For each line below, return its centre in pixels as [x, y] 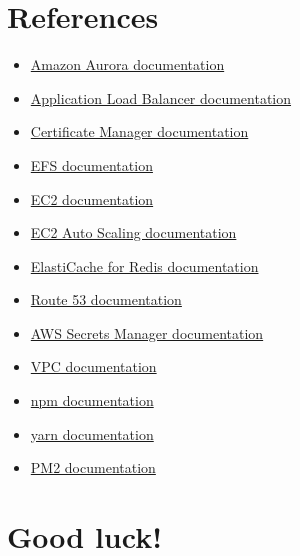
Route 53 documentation [106, 299]
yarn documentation [92, 433]
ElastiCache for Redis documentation [144, 265]
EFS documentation [91, 164]
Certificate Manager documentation [139, 131]
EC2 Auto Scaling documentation [133, 232]
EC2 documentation [92, 198]
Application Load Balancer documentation [161, 97]
